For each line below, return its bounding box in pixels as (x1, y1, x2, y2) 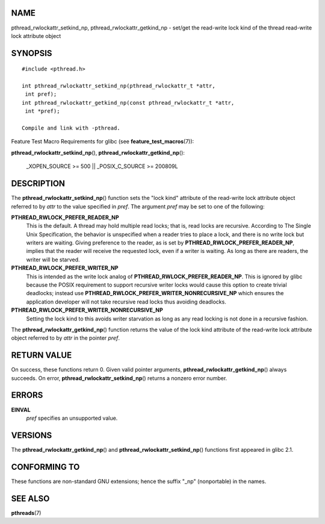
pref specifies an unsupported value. (26, 414, 118, 422)
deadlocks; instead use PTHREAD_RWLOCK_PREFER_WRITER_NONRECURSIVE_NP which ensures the (26, 290, 284, 297)
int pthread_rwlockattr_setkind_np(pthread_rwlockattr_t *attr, (22, 83, 216, 90)
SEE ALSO (11, 493, 50, 504)
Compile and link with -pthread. (22, 125, 120, 132)
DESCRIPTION (11, 178, 66, 189)
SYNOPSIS (11, 48, 52, 58)
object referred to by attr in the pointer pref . (11, 334, 120, 342)
